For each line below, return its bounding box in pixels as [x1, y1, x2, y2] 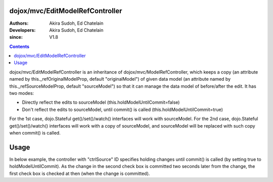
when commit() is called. [9, 130, 61, 136]
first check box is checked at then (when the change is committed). [9, 170, 150, 176]
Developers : [9, 27, 36, 33]
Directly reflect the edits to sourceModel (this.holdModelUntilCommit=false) [22, 99, 180, 105]
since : [9, 34, 23, 40]
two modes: [9, 90, 34, 96]
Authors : [9, 20, 29, 26]
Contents [9, 43, 30, 49]
